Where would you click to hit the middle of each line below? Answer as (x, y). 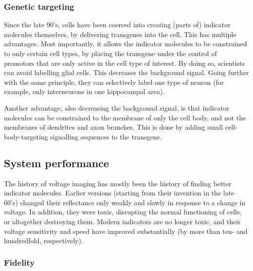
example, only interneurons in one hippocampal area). (84, 91)
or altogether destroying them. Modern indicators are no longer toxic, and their (122, 221)
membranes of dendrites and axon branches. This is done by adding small (114, 127)
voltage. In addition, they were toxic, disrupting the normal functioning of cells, (123, 212)
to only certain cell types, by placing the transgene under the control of (110, 53)
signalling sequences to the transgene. (106, 136)
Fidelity (19, 262)
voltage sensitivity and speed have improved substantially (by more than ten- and (126, 231)
